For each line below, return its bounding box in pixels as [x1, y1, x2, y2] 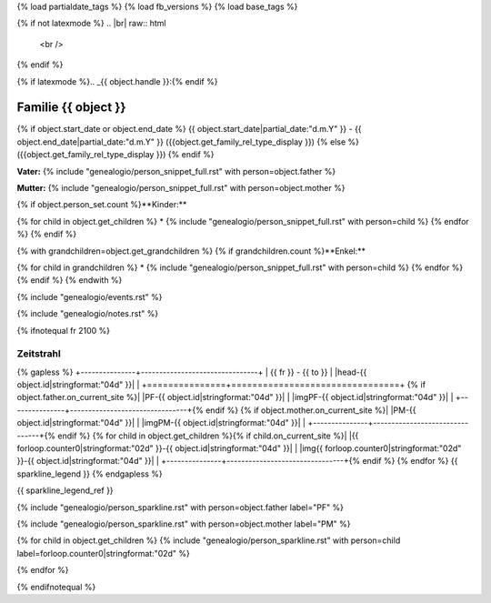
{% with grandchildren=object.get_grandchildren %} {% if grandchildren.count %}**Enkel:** [16, 246, 366, 256]
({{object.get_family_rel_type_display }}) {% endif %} [16, 149, 215, 160]
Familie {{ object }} [16, 100, 126, 116]
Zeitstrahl [16, 347, 61, 360]
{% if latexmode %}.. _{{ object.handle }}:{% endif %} [16, 75, 218, 86]
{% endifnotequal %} [16, 581, 96, 592]
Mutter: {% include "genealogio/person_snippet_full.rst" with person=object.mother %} [16, 183, 346, 194]
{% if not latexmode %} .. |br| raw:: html [16, 18, 166, 29]
